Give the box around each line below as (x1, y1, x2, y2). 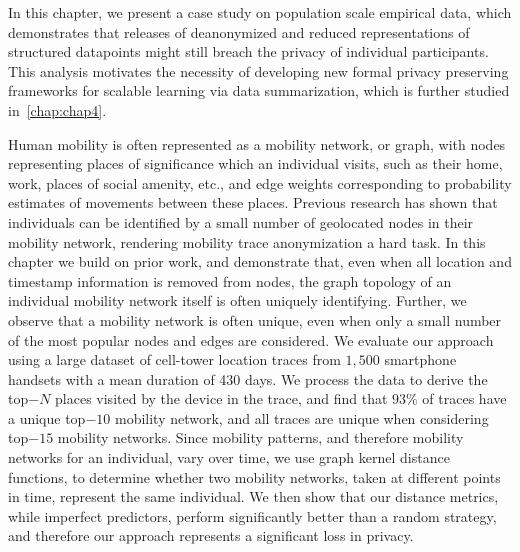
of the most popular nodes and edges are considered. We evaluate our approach (8, 329, 494, 350)
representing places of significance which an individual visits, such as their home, (8, 153, 503, 174)
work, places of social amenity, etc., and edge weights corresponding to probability (8, 172, 512, 193)
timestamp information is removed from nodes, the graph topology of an (8, 270, 452, 291)
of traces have (422, 388, 507, 409)
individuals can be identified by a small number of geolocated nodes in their (8, 211, 474, 232)
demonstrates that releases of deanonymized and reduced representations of (8, 21, 470, 42)
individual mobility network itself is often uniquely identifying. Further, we (8, 290, 467, 311)
